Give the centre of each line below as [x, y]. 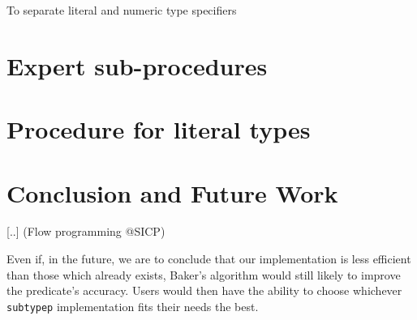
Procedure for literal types [159, 129]
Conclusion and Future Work [172, 192]
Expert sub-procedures [137, 65]
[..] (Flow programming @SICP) [86, 231]
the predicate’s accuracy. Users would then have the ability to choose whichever [204, 290]
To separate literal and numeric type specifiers [122, 10]
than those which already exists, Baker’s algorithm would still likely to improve [204, 274]
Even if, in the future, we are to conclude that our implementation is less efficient [209, 259]
